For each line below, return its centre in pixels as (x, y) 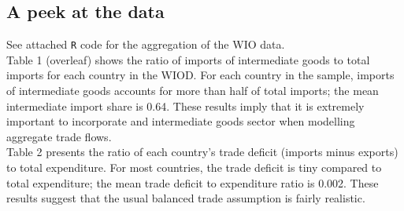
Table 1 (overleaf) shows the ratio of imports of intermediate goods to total (188, 59)
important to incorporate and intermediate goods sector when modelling (181, 121)
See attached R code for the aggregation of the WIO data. (146, 44)
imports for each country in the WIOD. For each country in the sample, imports (200, 75)
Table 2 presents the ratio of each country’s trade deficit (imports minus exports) (202, 152)
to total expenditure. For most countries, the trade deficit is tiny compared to (194, 167)
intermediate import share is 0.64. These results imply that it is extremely (185, 105)
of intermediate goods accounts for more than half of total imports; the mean (193, 91)
